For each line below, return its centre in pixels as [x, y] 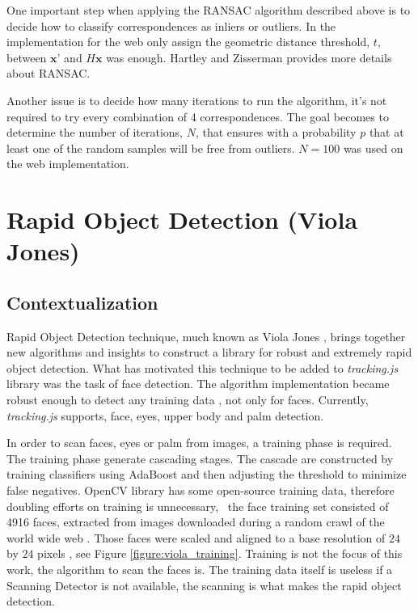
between [27, 57]
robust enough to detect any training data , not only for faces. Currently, [188, 400]
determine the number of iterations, [95, 132]
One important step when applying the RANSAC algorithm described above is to [209, 10]
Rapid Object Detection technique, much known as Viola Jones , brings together [206, 336]
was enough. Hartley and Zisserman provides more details [249, 57]
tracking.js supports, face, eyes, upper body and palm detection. [165, 415]
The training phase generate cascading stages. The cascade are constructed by [200, 458]
